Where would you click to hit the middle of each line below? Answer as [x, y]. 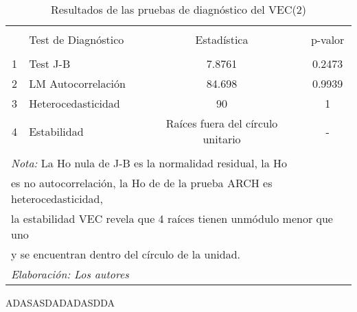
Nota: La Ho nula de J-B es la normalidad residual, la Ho [149, 163]
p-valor [327, 39]
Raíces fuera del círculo [222, 123]
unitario [222, 139]
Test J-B [50, 63]
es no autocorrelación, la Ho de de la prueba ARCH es [142, 183]
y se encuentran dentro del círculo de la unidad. [126, 254]
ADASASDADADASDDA [60, 302]
